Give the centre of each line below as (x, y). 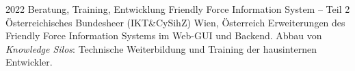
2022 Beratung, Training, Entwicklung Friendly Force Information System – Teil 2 (178, 9)
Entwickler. (29, 62)
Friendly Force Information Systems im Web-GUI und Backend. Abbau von (164, 35)
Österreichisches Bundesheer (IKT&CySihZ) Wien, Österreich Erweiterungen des (175, 22)
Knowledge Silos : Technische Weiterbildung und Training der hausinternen (161, 48)
